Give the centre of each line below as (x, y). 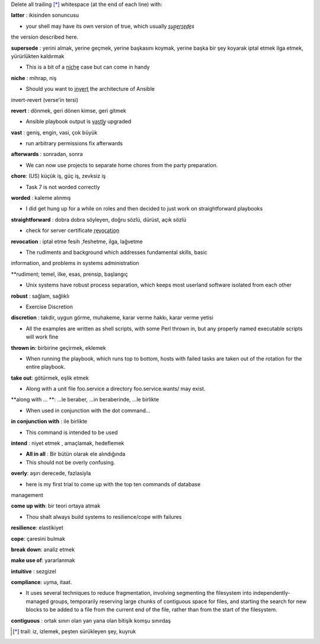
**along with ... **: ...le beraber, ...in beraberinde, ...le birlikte (85, 400)
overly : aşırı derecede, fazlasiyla (51, 473)
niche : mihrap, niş (34, 78)
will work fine (42, 337)
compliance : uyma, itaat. (41, 582)
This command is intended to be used (72, 432)
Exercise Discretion (49, 307)
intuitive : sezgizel (33, 571)
